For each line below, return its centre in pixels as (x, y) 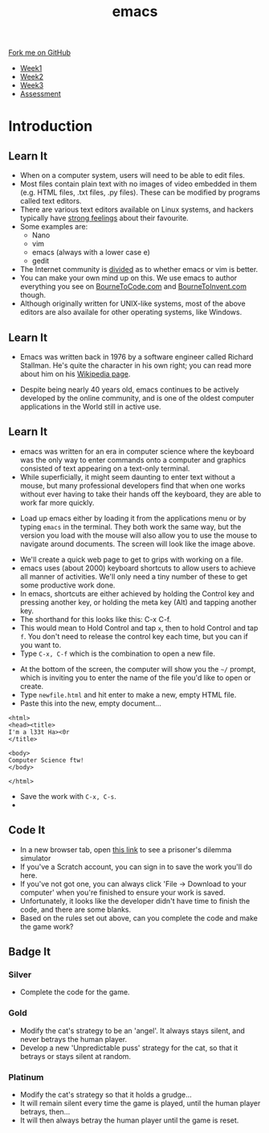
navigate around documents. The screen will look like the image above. (137, 544)
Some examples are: (54, 227)
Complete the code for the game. (75, 992)
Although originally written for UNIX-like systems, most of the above (133, 303)
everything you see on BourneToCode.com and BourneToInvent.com (133, 286)
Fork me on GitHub (39, 53)
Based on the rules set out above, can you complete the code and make (139, 918)
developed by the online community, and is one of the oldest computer (137, 398)
